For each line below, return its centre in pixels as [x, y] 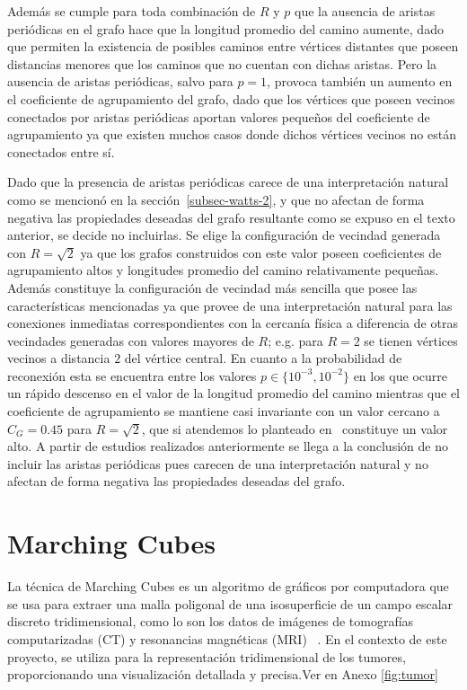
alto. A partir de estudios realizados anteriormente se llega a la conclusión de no [228, 446]
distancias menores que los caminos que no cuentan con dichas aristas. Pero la [222, 63]
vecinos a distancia [59, 358]
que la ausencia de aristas [365, 11]
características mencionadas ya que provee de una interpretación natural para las [230, 305]
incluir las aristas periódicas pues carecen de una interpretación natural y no [218, 463]
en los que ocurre [401, 375]
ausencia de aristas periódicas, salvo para [120, 81]
